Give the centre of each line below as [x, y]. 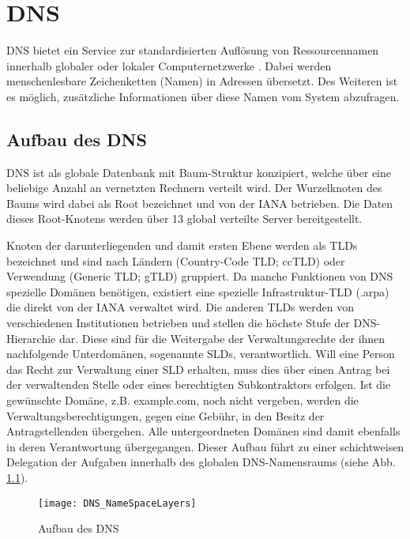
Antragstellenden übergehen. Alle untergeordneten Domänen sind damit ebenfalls [203, 431]
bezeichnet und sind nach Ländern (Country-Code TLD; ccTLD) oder [176, 260]
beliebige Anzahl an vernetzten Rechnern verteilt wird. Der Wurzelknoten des [194, 188]
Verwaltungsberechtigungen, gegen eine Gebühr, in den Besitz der [166, 415]
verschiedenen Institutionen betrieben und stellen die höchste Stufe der [178, 323]
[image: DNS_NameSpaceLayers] [117, 503]
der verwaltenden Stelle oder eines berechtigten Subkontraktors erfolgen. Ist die [199, 384]
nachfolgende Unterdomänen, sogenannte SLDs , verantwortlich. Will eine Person [201, 354]
